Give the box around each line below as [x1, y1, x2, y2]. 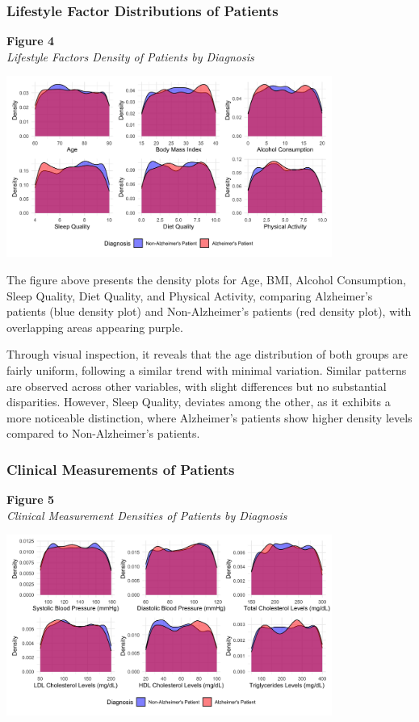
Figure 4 [6, 32, 55, 49]
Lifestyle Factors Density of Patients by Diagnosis [6, 48, 254, 65]
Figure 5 [6, 491, 55, 508]
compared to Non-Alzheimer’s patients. [6, 425, 200, 442]
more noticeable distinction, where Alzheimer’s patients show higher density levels [6, 409, 413, 426]
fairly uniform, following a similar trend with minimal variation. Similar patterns [6, 362, 407, 378]
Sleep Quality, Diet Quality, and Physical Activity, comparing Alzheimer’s [6, 287, 373, 304]
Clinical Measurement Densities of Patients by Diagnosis [6, 506, 287, 523]
